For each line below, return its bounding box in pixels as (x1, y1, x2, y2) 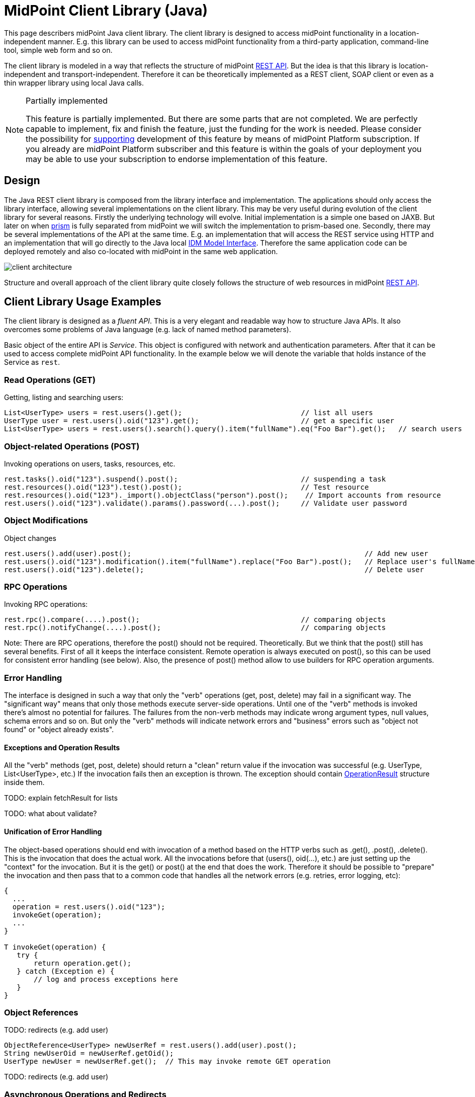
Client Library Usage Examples (4, 295, 162, 308)
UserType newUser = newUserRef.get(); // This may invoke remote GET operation (4, 1057, 331, 1066)
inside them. (4, 778, 45, 787)
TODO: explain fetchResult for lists (4, 794, 118, 803)
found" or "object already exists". (4, 725, 114, 734)
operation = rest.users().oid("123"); (12, 902, 166, 911)
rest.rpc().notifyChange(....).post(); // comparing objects (4, 623, 386, 632)
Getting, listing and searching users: (4, 393, 124, 402)
